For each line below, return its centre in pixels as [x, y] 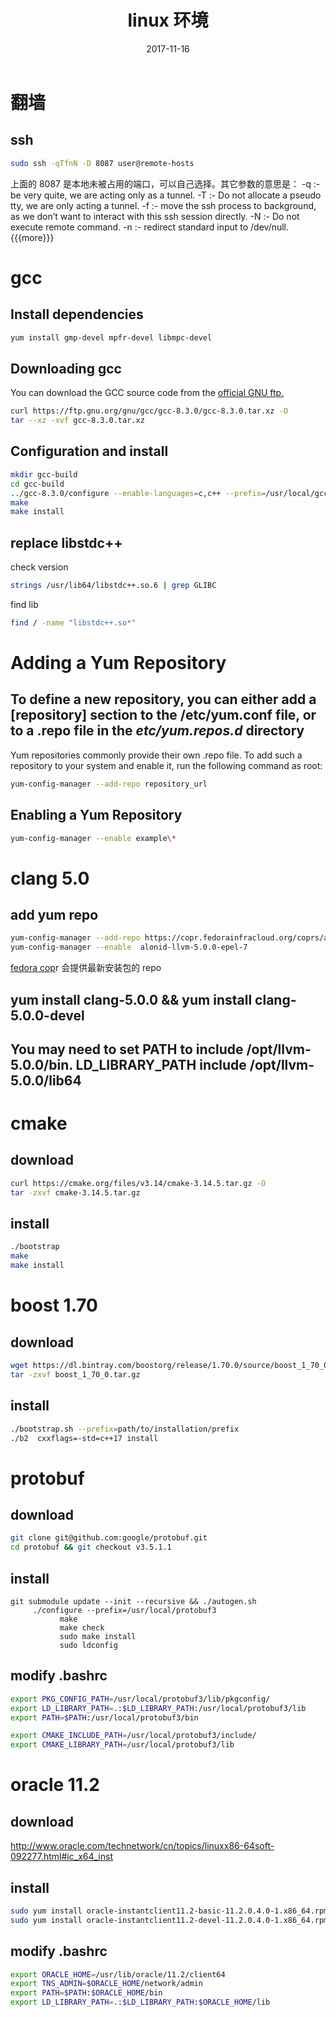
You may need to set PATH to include [127, 1049]
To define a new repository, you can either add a [163, 699]
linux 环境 [168, 20]
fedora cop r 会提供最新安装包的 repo [86, 968]
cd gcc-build [37, 484]
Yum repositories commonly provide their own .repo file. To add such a [156, 755]
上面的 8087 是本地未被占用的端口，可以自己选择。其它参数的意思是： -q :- [165, 183]
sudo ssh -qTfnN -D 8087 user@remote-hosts [102, 163]
